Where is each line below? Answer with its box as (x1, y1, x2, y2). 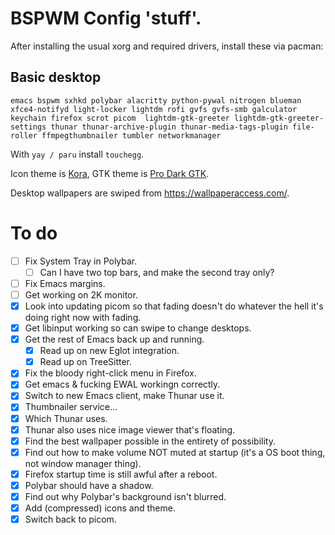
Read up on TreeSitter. (39, 356, 133, 368)
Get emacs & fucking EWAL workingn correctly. (24, 378, 221, 391)
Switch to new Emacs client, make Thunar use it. (24, 390, 225, 402)
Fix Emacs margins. (24, 277, 106, 289)
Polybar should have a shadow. (24, 479, 154, 491)
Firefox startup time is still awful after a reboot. (24, 468, 218, 480)
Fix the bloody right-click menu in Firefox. (24, 367, 197, 379)
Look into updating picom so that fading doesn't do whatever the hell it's (24, 300, 324, 312)
